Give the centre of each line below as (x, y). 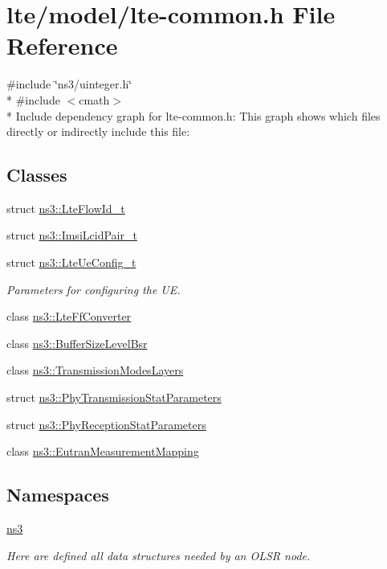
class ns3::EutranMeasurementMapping (103, 451)
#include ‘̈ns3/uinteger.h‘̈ (69, 84)
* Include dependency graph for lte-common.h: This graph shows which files (193, 115)
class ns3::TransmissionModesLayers (95, 370)
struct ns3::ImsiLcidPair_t (72, 235)
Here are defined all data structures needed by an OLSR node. (159, 555)
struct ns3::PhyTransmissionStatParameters (114, 397)
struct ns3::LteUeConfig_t (71, 262)
